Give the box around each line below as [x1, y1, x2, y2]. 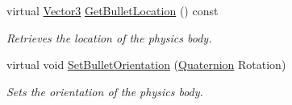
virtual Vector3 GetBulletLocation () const [6, 2, 219, 18]
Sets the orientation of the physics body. [6, 83, 203, 99]
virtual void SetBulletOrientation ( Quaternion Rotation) [6, 56, 286, 73]
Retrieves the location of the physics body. [6, 29, 212, 46]
